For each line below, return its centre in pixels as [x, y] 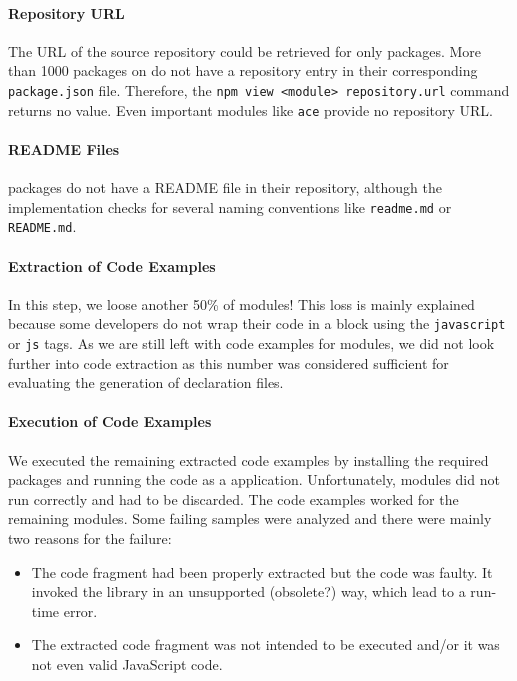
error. [80, 610]
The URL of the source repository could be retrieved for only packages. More [244, 50]
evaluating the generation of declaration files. [146, 382]
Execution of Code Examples [110, 421]
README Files [64, 148]
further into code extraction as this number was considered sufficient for [228, 362]
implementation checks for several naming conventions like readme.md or [230, 206]
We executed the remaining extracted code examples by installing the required [248, 459]
